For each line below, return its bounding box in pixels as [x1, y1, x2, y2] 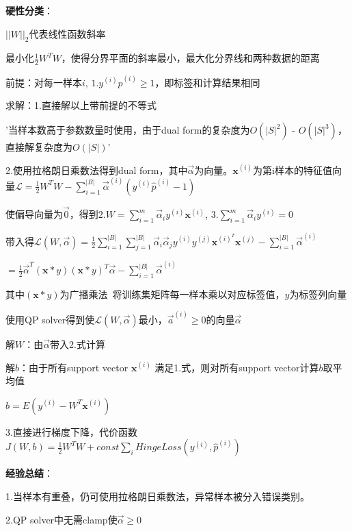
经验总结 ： [5, 466, 53, 480]
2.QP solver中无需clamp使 [5, 512, 118, 526]
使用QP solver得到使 [5, 312, 95, 327]
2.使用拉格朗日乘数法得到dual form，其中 [5, 162, 188, 177]
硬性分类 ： [5, 3, 53, 17]
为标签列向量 [289, 286, 347, 301]
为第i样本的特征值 [253, 162, 332, 177]
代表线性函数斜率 [29, 26, 106, 40]
